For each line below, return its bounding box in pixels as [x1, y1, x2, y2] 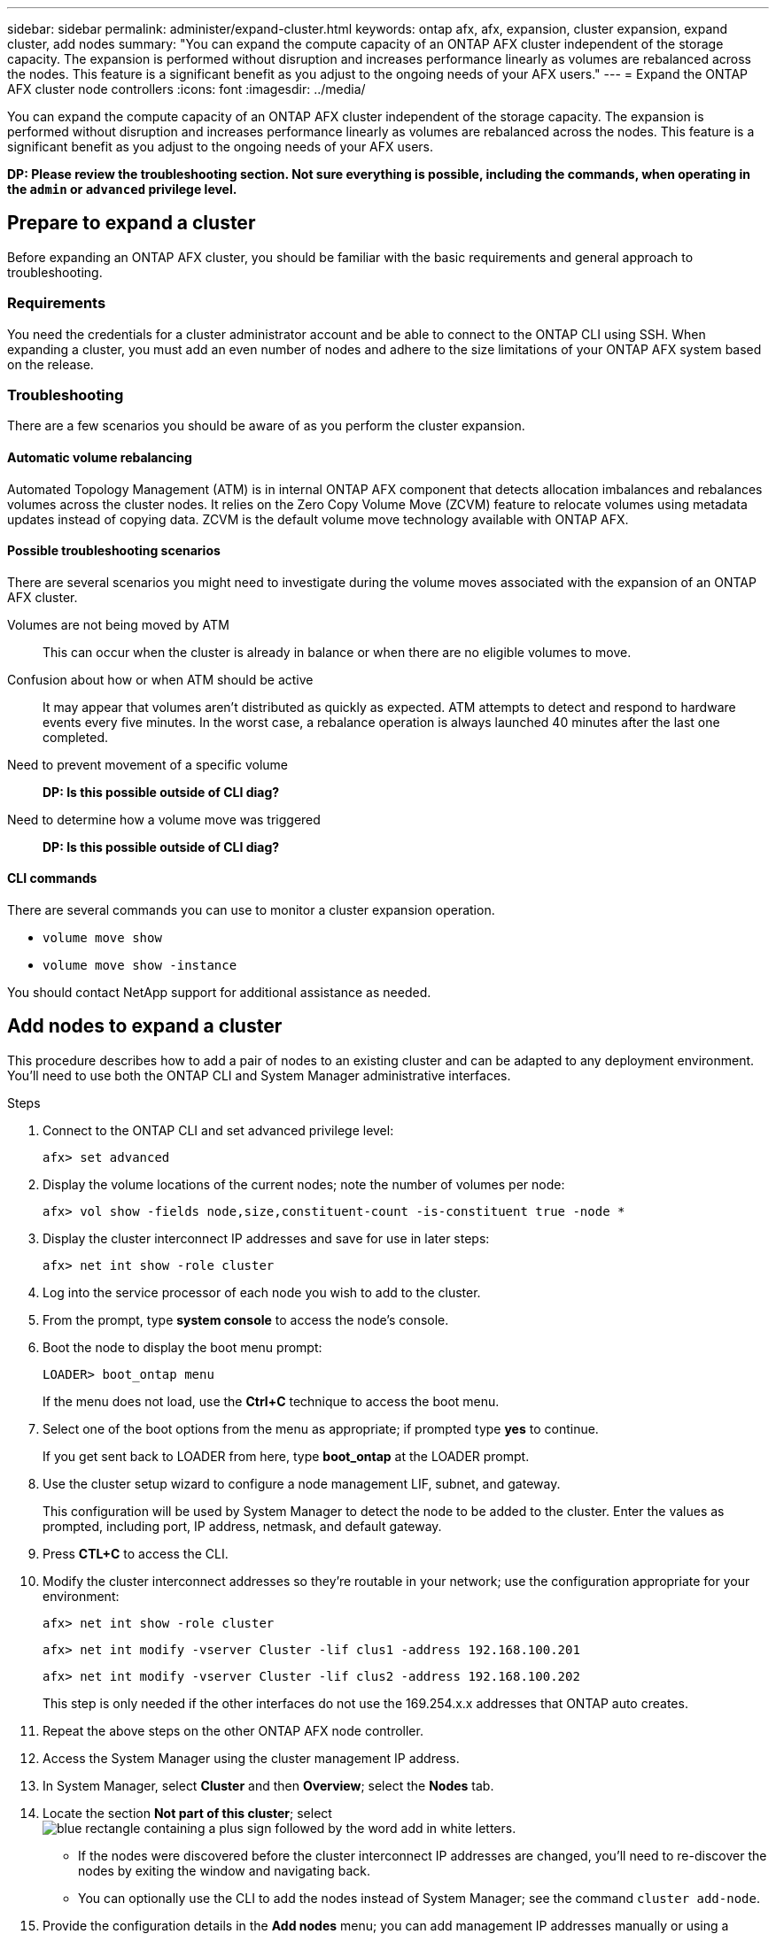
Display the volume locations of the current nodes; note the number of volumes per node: [43, 1176, 565, 1192]
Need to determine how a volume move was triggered [7, 811, 321, 827]
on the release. [7, 356, 94, 372]
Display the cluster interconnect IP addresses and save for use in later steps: [43, 1230, 490, 1246]
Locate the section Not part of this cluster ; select [43, 1805, 332, 1821]
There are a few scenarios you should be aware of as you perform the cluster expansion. [7, 418, 525, 434]
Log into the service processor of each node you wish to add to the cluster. [43, 1284, 481, 1300]
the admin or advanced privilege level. [7, 182, 237, 197]
